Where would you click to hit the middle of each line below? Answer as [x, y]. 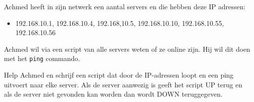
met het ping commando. [42, 58]
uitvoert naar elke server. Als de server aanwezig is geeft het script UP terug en [123, 84]
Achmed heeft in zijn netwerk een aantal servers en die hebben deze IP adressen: [125, 6]
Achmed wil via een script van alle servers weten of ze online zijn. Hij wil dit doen [127, 49]
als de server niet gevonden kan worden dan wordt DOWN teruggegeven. [113, 94]
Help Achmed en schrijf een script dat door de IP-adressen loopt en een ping [119, 75]
